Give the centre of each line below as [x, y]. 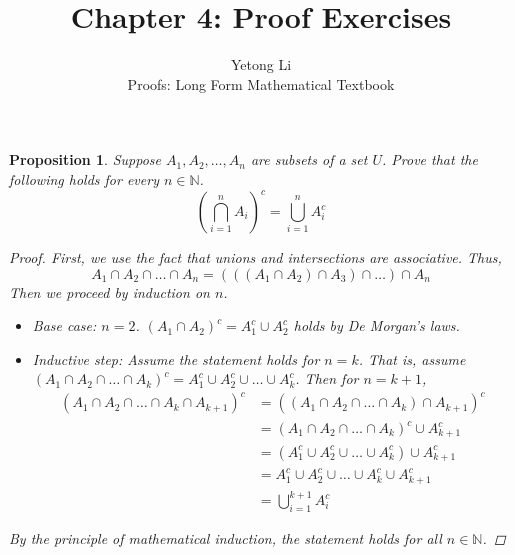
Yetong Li [261, 64]
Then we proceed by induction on [109, 291]
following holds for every [84, 178]
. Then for [327, 378]
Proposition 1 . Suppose [85, 159]
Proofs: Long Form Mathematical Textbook [261, 83]
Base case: [64, 325]
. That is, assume [412, 358]
